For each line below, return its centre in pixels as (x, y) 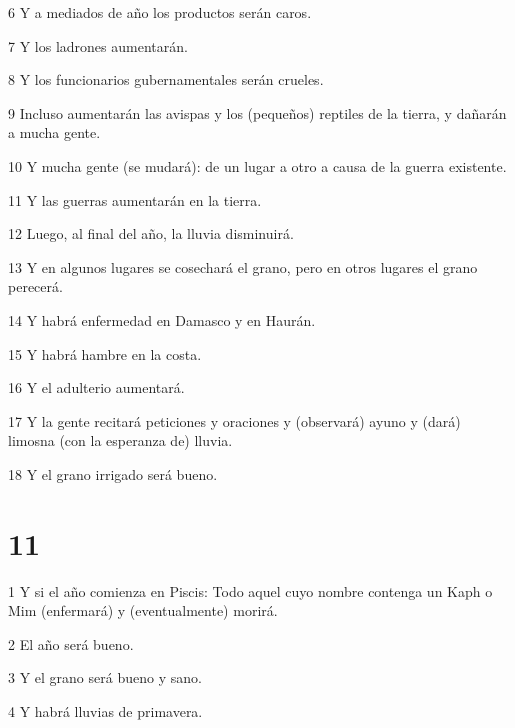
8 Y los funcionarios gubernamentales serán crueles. (166, 79)
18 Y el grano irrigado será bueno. (113, 473)
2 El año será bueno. (71, 643)
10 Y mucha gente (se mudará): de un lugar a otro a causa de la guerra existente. (257, 165)
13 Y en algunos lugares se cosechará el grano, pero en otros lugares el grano (243, 266)
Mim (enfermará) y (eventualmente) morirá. (143, 610)
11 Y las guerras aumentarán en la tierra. (135, 199)
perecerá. (35, 286)
